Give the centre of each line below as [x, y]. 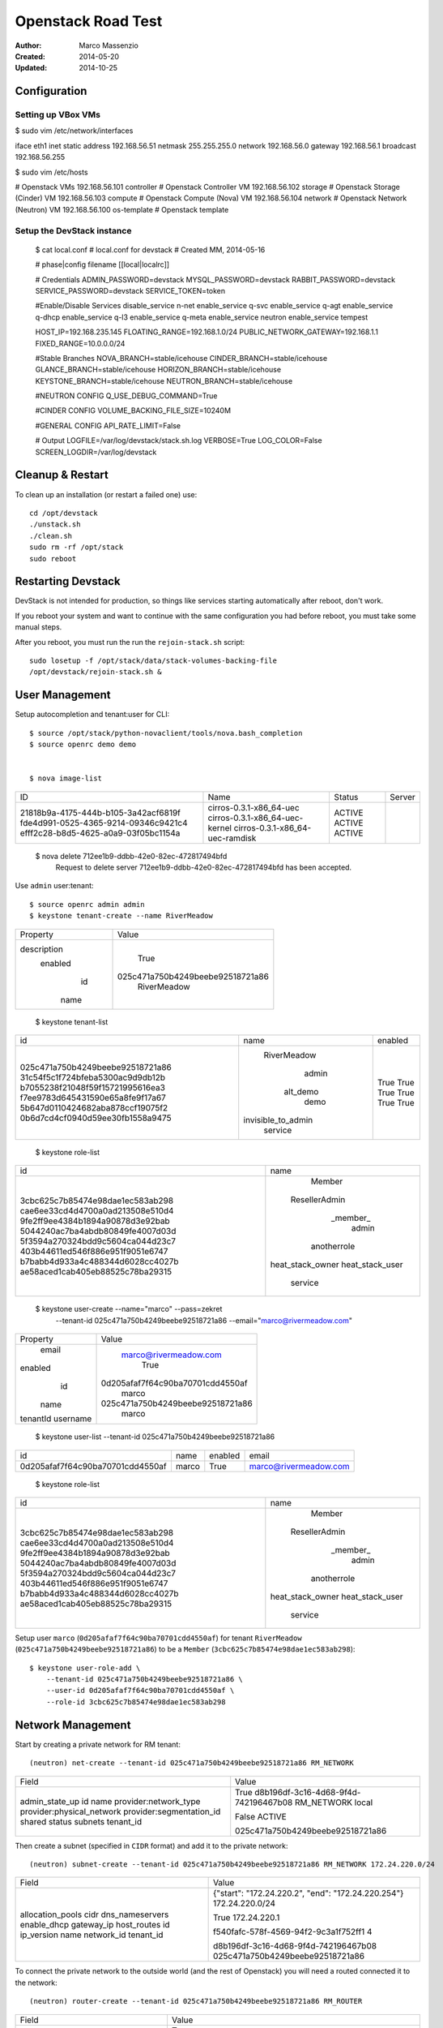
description [42, 949]
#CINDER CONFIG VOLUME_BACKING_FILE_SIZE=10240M [133, 410]
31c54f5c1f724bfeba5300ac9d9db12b [93, 1077]
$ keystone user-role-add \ [85, 1668]
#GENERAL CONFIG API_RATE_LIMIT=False [108, 425]
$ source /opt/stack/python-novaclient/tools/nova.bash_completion [166, 733]
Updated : [31, 68]
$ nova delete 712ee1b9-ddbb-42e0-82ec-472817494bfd [131, 856]
